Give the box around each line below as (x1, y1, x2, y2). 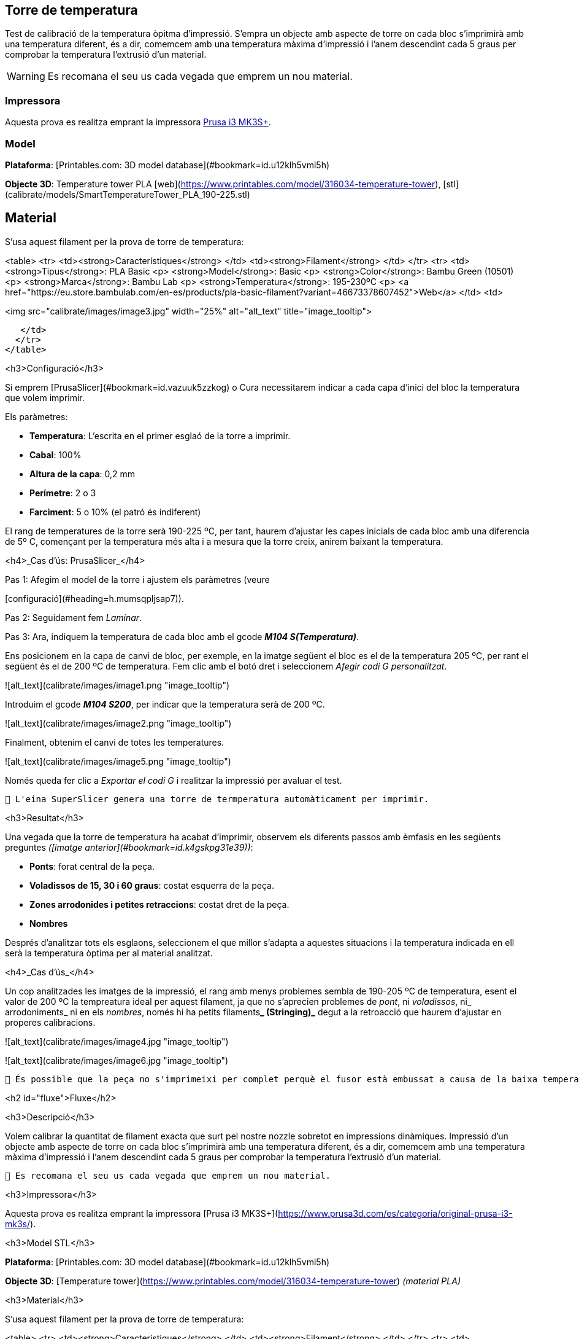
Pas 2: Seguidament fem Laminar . (5, 612, 142, 623)
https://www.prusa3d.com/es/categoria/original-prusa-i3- (278, 1208, 513, 1219)
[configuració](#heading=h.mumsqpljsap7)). (5, 593, 184, 604)
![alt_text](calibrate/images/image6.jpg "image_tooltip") (5, 1055, 229, 1066)
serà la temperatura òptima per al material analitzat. (5, 947, 213, 958)
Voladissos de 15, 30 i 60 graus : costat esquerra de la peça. (29, 880, 274, 891)
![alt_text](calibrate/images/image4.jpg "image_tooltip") (5, 1036, 229, 1047)
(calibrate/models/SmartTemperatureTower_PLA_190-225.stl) (5, 189, 250, 200)
